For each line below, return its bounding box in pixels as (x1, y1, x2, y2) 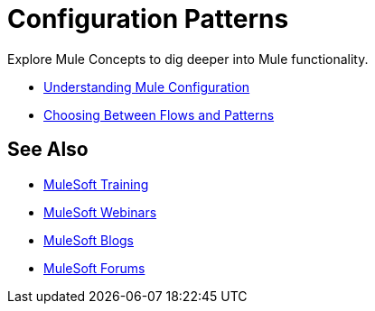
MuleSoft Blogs (43, 232, 134, 248)
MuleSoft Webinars (43, 204, 157, 220)
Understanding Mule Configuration (43, 78, 250, 95)
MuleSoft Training (43, 176, 149, 192)
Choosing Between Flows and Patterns (43, 106, 275, 123)
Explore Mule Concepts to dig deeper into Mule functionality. (7, 50, 369, 67)
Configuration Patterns (7, 4, 289, 34)
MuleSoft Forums (43, 260, 145, 276)
